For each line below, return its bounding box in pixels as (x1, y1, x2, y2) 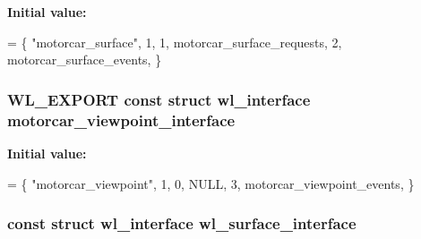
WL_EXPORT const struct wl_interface (7, 88, 311, 110)
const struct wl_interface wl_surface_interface (7, 212, 357, 235)
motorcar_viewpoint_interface (7, 108, 236, 131)
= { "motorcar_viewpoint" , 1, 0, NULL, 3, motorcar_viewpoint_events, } (7, 174, 415, 192)
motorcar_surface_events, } (7, 50, 162, 69)
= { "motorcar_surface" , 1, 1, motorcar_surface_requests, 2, (7, 32, 342, 51)
